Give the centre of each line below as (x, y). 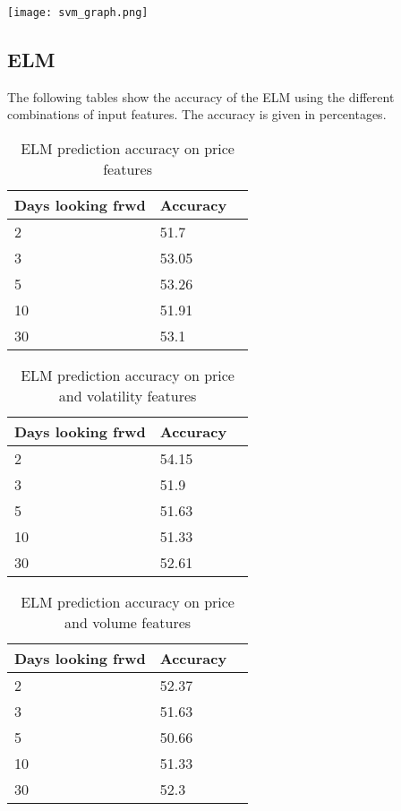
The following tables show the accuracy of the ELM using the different (201, 96)
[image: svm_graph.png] (78, 13)
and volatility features (128, 396)
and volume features (128, 623)
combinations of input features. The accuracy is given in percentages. (197, 114)
